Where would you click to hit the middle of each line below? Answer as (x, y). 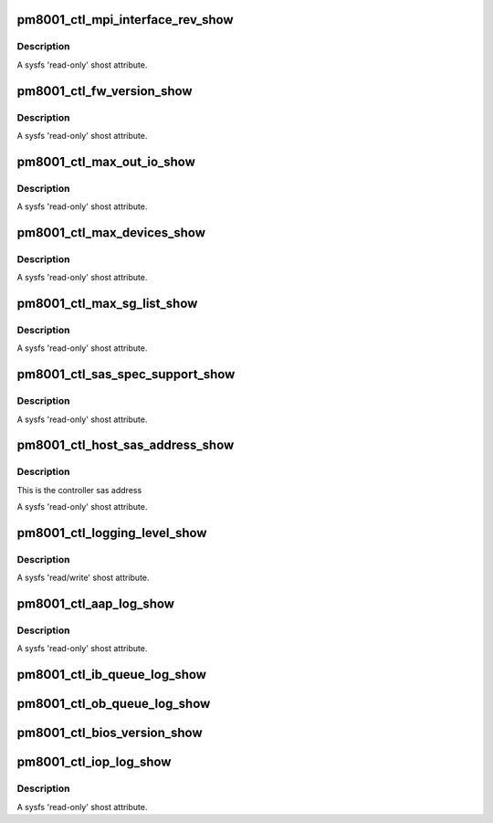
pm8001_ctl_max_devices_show (111, 232)
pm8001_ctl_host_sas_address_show (126, 445)
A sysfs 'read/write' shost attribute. (83, 578)
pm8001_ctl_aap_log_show (96, 604)
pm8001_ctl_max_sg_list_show (107, 304)
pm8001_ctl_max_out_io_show (106, 161)
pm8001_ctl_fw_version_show (105, 91)
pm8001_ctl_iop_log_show (94, 762)
